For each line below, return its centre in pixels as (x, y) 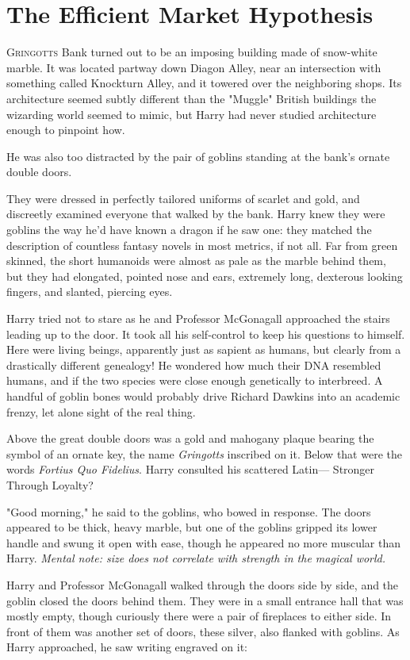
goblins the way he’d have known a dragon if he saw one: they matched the (189, 230)
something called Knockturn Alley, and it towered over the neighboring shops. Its (204, 83)
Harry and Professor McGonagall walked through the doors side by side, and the (203, 584)
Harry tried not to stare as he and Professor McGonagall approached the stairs (198, 318)
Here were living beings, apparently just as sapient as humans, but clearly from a (204, 349)
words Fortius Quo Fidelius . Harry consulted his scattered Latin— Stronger (191, 469)
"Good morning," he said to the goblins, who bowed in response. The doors (189, 511)
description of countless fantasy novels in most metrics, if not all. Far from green (202, 245)
